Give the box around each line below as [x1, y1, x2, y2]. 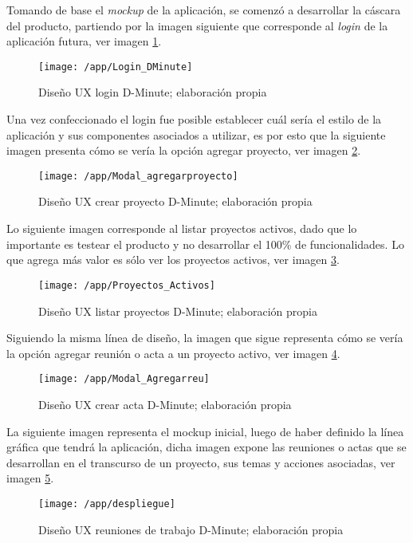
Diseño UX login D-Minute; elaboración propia [38, 84, 267, 100]
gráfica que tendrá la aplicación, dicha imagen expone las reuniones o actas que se [6, 439, 407, 455]
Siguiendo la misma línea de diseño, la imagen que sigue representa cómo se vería [6, 329, 403, 346]
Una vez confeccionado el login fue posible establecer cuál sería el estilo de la [6, 111, 382, 128]
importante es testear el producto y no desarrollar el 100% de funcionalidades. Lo [6, 235, 404, 252]
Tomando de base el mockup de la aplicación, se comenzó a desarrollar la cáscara [6, 2, 401, 18]
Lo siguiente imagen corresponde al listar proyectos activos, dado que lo [6, 220, 357, 237]
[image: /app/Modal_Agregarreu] [38, 373, 210, 385]
